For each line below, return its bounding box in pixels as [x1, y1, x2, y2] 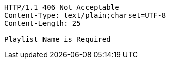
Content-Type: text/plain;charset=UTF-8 [4, 11, 166, 19]
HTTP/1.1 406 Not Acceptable [4, 3, 119, 11]
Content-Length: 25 [4, 19, 81, 27]
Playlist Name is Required [4, 35, 111, 43]
